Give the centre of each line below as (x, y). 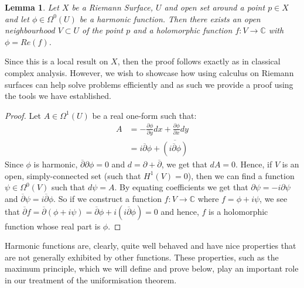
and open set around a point (215, 7)
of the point (103, 30)
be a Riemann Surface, (112, 7)
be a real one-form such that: (144, 115)
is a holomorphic (238, 211)
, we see (274, 199)
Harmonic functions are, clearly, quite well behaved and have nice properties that (151, 246)
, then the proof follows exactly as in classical (199, 61)
